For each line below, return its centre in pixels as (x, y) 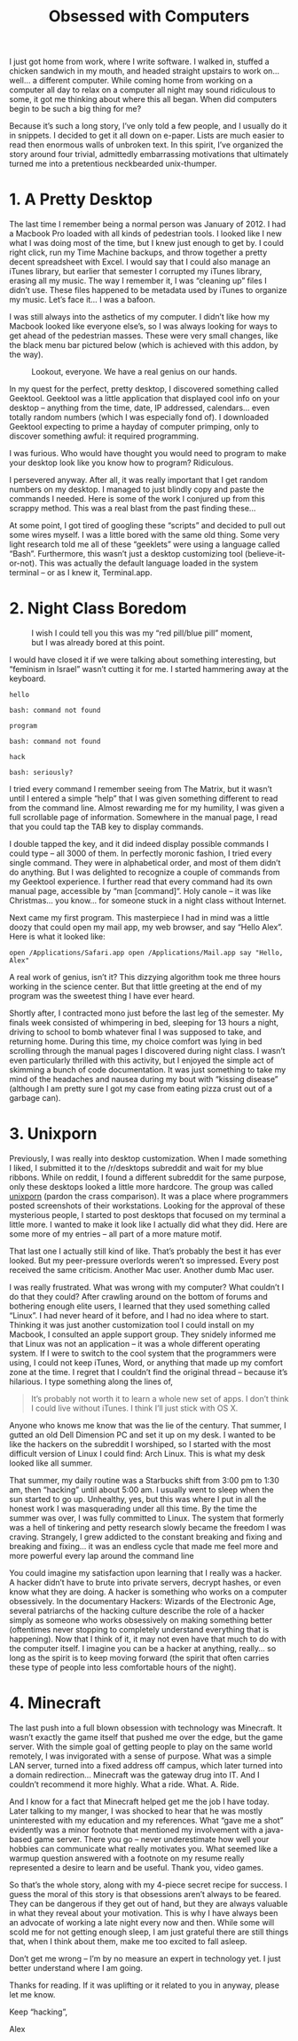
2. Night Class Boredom (98, 609)
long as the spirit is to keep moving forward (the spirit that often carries (139, 1658)
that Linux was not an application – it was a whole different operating (135, 1344)
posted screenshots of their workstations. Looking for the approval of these (147, 1206)
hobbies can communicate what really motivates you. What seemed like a (143, 1848)
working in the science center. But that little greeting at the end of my (136, 986)
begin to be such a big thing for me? (75, 109)
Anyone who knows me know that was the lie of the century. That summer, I (148, 1425)
